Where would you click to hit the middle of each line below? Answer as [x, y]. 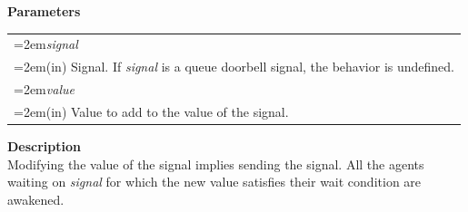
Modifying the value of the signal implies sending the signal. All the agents [216, 164]
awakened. [36, 199]
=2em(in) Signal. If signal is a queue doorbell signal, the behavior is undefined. [234, 67]
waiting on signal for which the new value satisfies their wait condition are [214, 182]
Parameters [44, 11]
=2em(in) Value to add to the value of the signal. [151, 111]
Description [45, 145]
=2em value [44, 89]
